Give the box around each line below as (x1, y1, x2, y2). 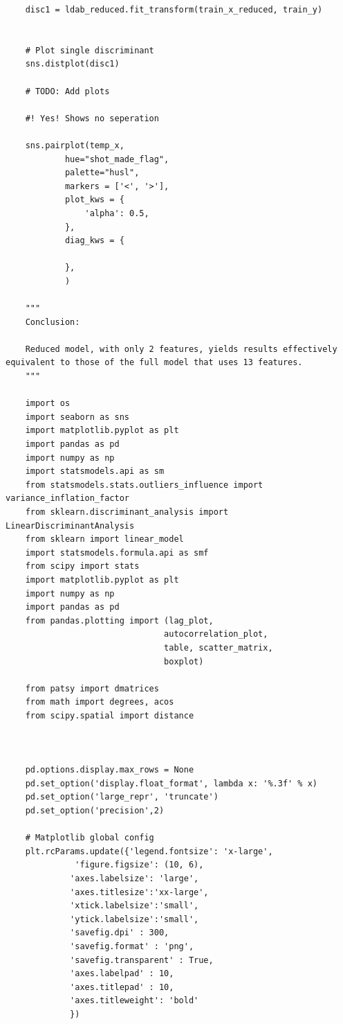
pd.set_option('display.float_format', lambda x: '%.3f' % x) (25, 778, 318, 788)
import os (25, 398, 71, 409)
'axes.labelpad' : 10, (70, 969, 174, 979)
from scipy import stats (25, 561, 140, 572)
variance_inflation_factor (6, 493, 129, 504)
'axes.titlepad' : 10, (70, 982, 174, 992)
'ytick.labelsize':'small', (70, 914, 199, 924)
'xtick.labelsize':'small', (70, 901, 199, 911)
